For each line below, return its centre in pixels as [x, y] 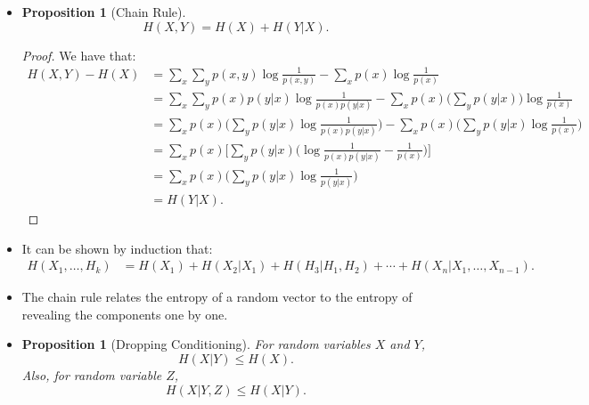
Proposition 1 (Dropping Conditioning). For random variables [196, 344]
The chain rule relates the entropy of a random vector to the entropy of [217, 297]
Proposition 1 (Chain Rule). [104, 12]
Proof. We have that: [79, 55]
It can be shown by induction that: [117, 248]
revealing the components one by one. [125, 314]
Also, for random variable [92, 375]
